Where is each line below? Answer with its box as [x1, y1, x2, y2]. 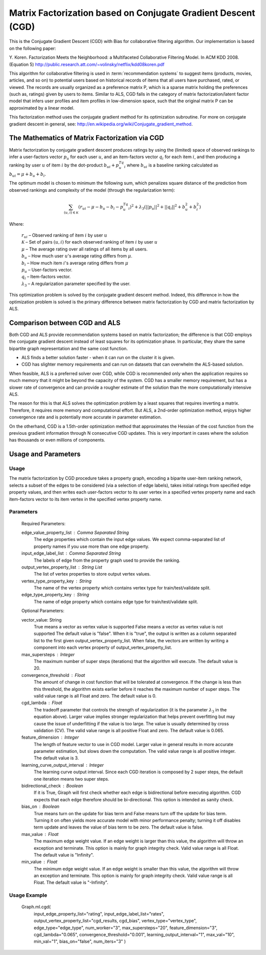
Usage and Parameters [9, 450, 81, 458]
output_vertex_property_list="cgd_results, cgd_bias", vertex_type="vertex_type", [33, 918, 197, 924]
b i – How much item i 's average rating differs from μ [21, 260, 129, 267]
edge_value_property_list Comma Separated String [21, 529, 129, 536]
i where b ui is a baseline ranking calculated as [124, 162, 219, 169]
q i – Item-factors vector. [21, 274, 71, 281]
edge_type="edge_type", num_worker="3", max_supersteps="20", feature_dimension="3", [33, 924, 218, 931]
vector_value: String [21, 617, 62, 623]
